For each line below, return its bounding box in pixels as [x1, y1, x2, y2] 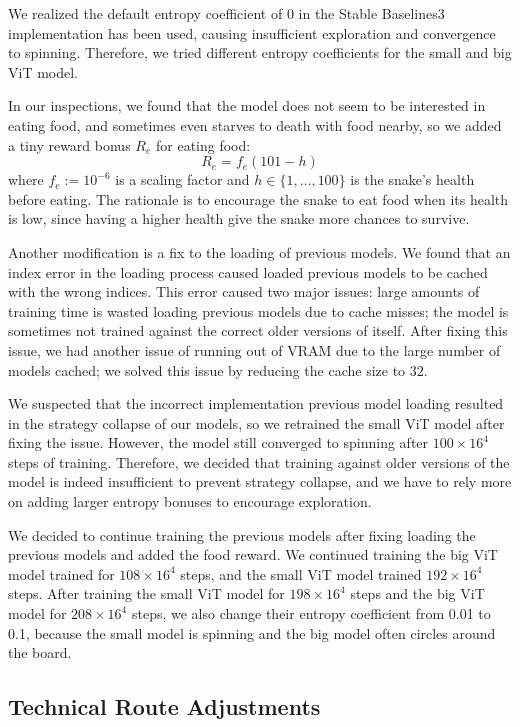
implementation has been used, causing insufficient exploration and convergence [8, 22, 496, 43]
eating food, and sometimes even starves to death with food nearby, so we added [8, 114, 502, 135]
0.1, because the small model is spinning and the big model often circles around [8, 622, 496, 643]
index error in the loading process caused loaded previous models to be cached [8, 261, 488, 282]
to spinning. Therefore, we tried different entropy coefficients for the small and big [8, 42, 512, 63]
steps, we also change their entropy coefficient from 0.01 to [131, 603, 491, 624]
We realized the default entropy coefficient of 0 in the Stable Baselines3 [8, 3, 445, 23]
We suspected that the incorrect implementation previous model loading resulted [8, 393, 504, 414]
